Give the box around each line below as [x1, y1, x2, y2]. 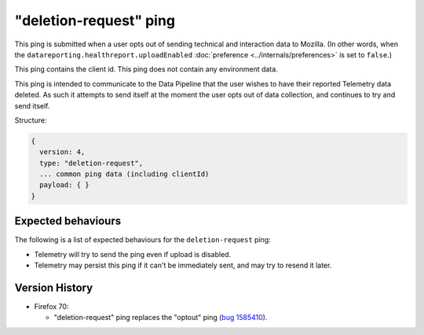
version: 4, [39, 148, 86, 156]
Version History [14, 281, 93, 294]
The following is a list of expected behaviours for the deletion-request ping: [14, 235, 271, 245]
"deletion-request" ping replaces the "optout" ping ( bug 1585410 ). [53, 313, 268, 322]
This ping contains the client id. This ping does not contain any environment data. [14, 64, 278, 74]
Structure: [14, 115, 47, 125]
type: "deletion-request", [39, 158, 144, 167]
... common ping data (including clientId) [39, 170, 210, 179]
